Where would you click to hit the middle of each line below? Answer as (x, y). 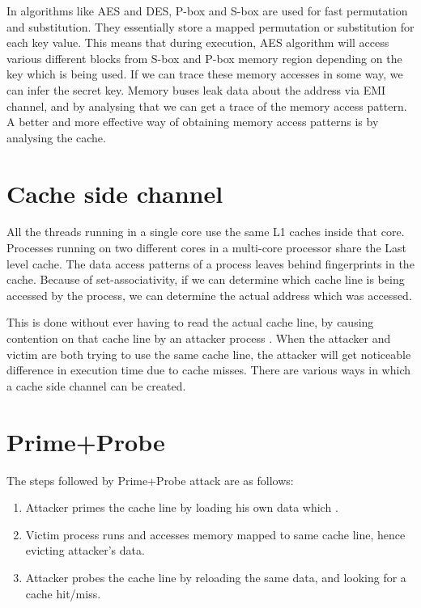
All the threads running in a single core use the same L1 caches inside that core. (206, 232)
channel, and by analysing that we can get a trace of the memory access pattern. (207, 106)
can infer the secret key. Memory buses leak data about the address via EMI (196, 89)
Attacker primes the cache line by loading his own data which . (182, 507)
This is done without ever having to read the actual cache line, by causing (190, 322)
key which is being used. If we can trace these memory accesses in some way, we (205, 74)
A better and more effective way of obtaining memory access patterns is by (193, 122)
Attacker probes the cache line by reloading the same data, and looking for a (216, 577)
